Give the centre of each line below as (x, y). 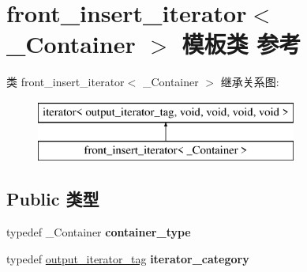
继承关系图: (250, 82)
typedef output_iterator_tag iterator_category (128, 258)
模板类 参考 (241, 44)
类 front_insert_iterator (66, 82)
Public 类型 (53, 199)
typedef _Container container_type (99, 232)
